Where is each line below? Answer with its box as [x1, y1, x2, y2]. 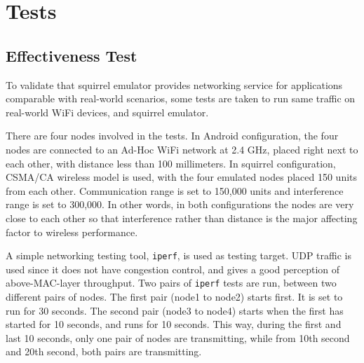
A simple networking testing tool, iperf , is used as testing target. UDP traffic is [6, 248, 351, 263]
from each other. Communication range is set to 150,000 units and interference [6, 183, 344, 198]
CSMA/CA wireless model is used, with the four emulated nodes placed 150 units [6, 170, 358, 184]
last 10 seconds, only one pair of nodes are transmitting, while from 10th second [6, 330, 350, 345]
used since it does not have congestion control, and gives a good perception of [6, 261, 340, 276]
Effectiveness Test [6, 44, 137, 66]
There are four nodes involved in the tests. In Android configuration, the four [6, 128, 339, 143]
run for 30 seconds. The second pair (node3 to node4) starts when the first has [6, 303, 344, 317]
